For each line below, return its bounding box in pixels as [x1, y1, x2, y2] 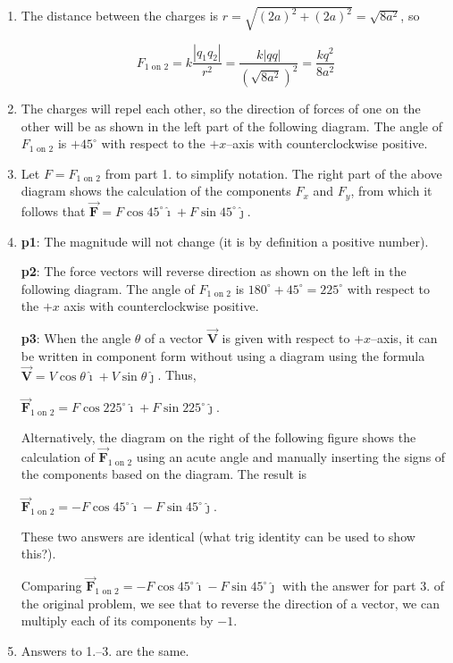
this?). [21, 544, 56, 563]
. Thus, [157, 365, 197, 384]
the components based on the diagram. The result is [21, 465, 307, 483]
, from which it [350, 181, 432, 200]
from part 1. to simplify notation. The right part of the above [105, 164, 442, 182]
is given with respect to [222, 329, 350, 348]
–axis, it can [371, 329, 438, 348]
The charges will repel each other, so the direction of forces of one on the [21, 98, 421, 117]
